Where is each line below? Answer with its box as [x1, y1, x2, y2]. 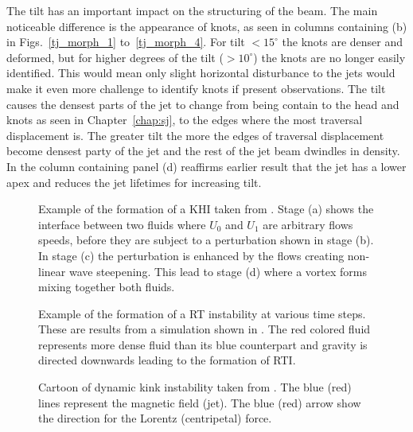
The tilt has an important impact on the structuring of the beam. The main [6, 2, 378, 18]
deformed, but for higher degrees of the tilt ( [6, 49, 224, 65]
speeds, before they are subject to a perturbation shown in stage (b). [38, 232, 374, 248]
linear [38, 263, 66, 279]
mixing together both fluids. [38, 278, 175, 295]
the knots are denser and [282, 33, 403, 50]
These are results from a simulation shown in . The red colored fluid [38, 321, 371, 337]
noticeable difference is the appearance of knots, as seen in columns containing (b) [6, 18, 407, 34]
